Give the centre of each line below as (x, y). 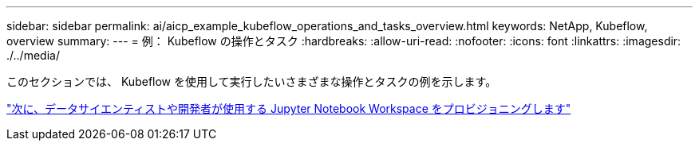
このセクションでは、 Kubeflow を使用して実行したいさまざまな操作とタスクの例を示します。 (252, 81)
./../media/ (33, 55)
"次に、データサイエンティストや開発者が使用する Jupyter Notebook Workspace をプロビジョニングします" (289, 108)
